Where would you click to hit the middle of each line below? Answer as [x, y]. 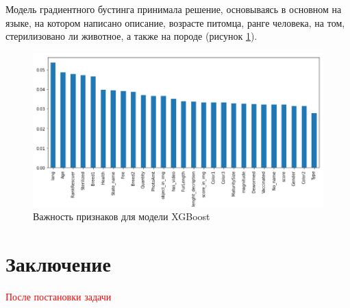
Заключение [58, 263]
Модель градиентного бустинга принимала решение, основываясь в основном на [174, 9]
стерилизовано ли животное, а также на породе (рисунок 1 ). [132, 36]
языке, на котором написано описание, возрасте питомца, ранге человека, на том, [175, 22]
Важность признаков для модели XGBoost [122, 216]
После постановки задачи [59, 296]
